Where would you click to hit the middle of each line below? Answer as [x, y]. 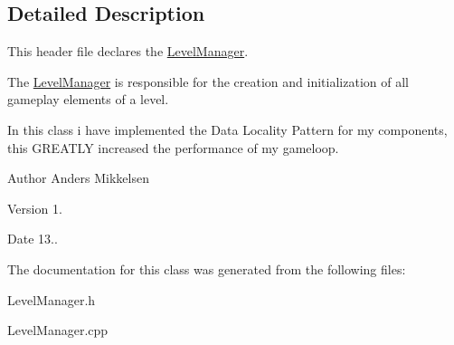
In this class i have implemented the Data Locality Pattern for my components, [227, 129]
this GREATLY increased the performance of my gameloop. [173, 147]
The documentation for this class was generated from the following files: [207, 268]
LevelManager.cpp [58, 330]
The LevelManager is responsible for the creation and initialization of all [208, 81]
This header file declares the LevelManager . [128, 51]
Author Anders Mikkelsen [78, 178]
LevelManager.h [52, 299]
